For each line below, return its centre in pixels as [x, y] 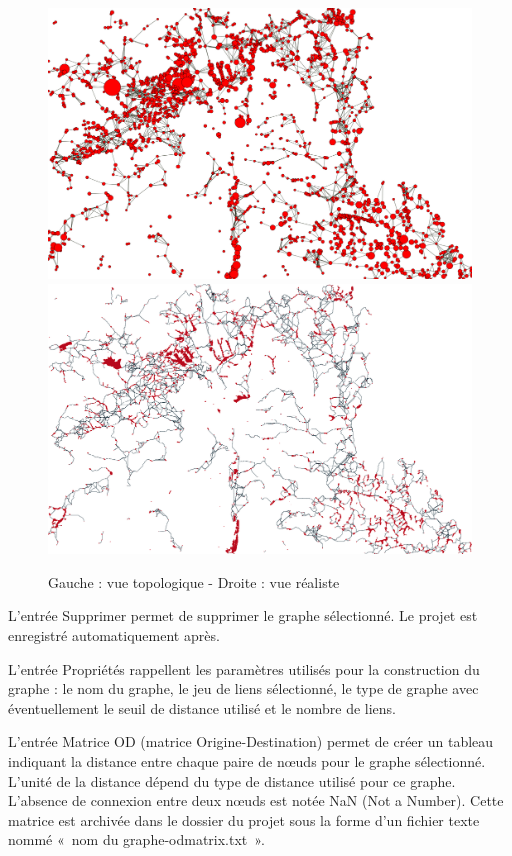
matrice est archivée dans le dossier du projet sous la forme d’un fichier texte [244, 819]
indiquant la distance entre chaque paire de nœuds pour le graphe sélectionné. [247, 760]
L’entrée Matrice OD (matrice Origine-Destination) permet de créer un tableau [251, 741]
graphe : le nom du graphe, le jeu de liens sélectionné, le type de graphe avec [243, 688]
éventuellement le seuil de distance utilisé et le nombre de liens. [202, 707]
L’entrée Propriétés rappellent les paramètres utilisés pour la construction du [244, 668]
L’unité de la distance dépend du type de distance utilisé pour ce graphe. [232, 780]
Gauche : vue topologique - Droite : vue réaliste [194, 581]
